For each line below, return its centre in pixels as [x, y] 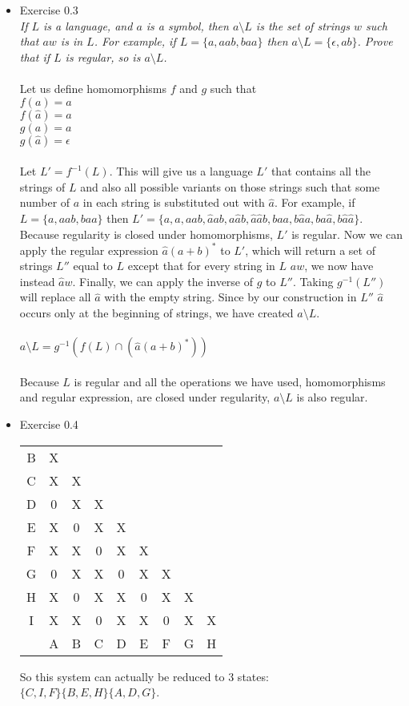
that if [35, 56]
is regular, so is [103, 56]
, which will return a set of [310, 250]
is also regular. [332, 397]
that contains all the [321, 171]
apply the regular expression [89, 250]
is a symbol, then [187, 25]
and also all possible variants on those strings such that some [230, 186]
